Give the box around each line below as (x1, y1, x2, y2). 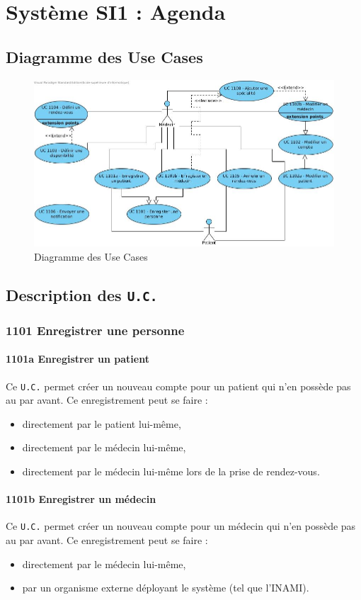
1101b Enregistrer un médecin (6, 492, 156, 506)
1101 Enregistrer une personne (6, 321, 185, 339)
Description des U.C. (6, 283, 158, 305)
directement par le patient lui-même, (22, 416, 181, 431)
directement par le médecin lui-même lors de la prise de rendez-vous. (22, 463, 320, 478)
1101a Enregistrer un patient (6, 351, 149, 366)
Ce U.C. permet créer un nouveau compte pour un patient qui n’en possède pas (6, 378, 351, 393)
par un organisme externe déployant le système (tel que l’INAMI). (22, 580, 309, 595)
